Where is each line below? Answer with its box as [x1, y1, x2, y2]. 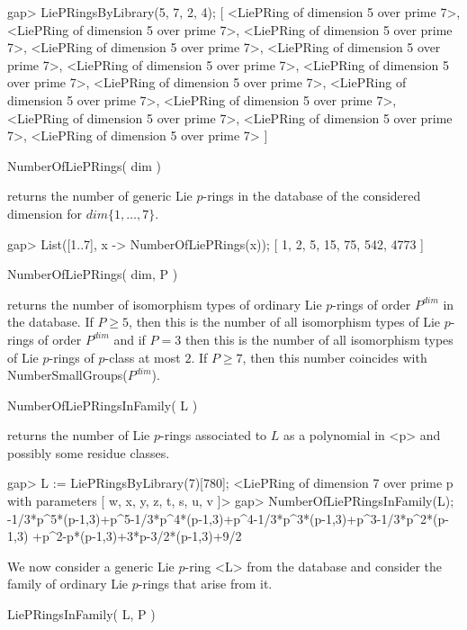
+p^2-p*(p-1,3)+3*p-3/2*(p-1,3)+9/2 [31, 526, 242, 545]
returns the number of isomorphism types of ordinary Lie [7, 294, 322, 313]
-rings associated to [160, 426, 267, 445]
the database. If [7, 312, 94, 331]
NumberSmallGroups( [7, 365, 128, 384]
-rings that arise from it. [138, 574, 273, 593]
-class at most [104, 347, 181, 366]
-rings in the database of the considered [202, 186, 421, 205]
